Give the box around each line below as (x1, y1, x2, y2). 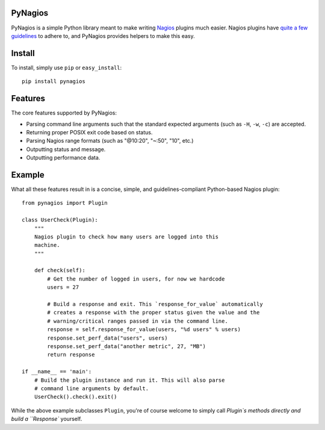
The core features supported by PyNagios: (11, 109, 117, 117)
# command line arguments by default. (34, 385, 149, 391)
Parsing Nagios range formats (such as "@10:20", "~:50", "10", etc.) (26, 137, 194, 145)
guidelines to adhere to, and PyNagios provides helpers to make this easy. (11, 32, 195, 39)
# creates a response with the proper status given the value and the (47, 309, 260, 316)
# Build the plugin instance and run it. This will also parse (34, 376, 225, 384)
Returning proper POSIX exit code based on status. (26, 128, 153, 136)
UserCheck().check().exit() (34, 393, 117, 400)
